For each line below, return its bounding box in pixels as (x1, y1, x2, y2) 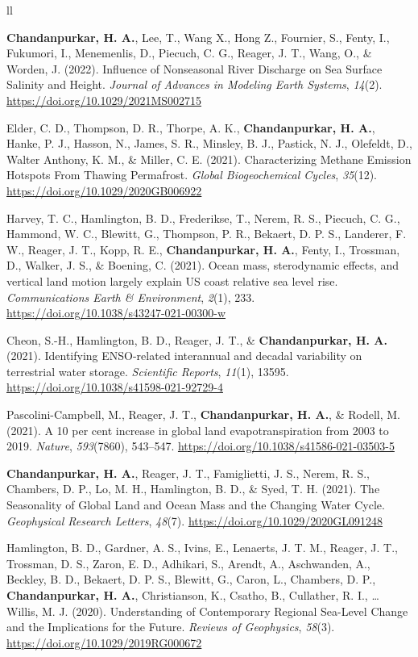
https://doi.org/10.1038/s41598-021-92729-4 (6, 379, 223, 395)
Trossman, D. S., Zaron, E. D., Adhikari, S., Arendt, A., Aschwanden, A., (6, 554, 370, 571)
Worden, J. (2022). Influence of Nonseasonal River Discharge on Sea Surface (6, 60, 383, 77)
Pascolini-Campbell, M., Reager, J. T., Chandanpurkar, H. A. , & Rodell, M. (6, 406, 400, 423)
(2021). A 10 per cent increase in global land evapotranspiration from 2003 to (6, 421, 389, 438)
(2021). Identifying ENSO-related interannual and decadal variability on (6, 347, 362, 364)
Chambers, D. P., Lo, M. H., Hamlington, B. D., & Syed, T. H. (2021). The (6, 480, 380, 497)
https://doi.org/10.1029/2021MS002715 (6, 91, 202, 108)
